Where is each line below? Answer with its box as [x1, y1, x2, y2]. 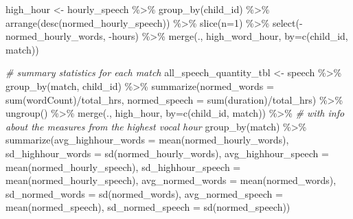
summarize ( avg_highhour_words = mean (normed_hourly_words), [5, 132, 289, 147]
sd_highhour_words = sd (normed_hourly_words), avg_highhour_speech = [5, 146, 329, 160]
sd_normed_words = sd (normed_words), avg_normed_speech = [5, 186, 283, 200]
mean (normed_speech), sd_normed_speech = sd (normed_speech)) [5, 200, 291, 214]
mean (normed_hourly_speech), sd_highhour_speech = [5, 159, 241, 174]
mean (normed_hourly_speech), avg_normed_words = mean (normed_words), [5, 173, 337, 187]
